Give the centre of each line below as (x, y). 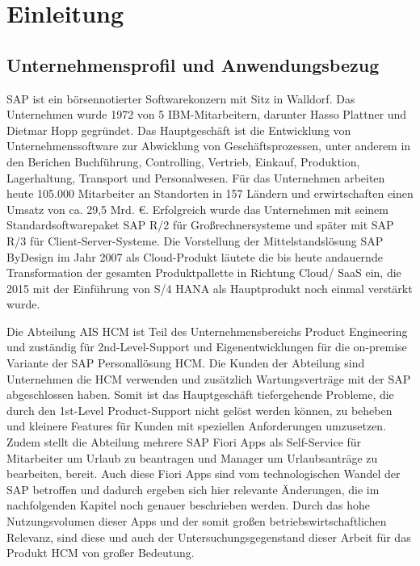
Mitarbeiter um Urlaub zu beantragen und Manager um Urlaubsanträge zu (192, 457)
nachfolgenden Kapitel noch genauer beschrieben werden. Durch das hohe (189, 505)
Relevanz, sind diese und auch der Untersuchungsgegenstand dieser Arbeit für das (209, 537)
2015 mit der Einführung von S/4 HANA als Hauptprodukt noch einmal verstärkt (210, 288)
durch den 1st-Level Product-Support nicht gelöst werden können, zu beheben (199, 410)
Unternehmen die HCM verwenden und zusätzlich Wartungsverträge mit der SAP (209, 378)
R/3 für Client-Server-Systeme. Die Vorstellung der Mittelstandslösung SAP (195, 240)
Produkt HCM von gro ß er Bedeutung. (101, 553)
